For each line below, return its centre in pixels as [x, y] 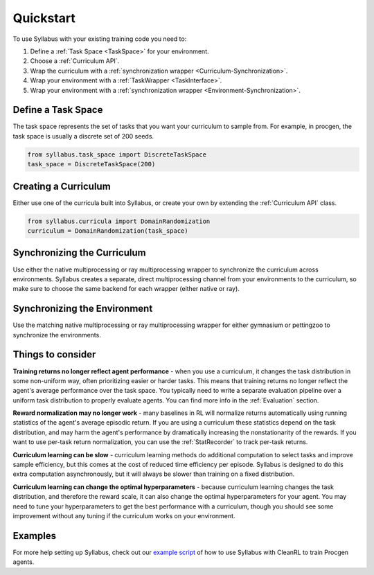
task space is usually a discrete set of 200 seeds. [83, 136]
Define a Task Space [58, 110]
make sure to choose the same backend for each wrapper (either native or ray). [126, 289]
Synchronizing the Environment [83, 309]
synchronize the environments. [57, 335]
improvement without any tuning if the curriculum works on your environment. [124, 516]
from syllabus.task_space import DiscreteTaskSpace [117, 154]
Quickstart [44, 18]
